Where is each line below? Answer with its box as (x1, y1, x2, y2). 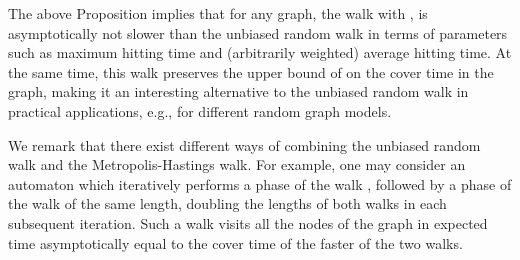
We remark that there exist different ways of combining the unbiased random (8, 134, 481, 155)
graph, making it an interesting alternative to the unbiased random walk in (8, 81, 469, 102)
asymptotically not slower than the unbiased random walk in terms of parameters (8, 22, 508, 43)
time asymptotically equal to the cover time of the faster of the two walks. (8, 232, 463, 253)
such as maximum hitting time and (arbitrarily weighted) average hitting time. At (8, 42, 512, 63)
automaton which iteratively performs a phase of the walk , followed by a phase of (8, 173, 512, 194)
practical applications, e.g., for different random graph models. (8, 100, 392, 121)
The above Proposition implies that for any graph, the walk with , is (8, 3, 428, 23)
